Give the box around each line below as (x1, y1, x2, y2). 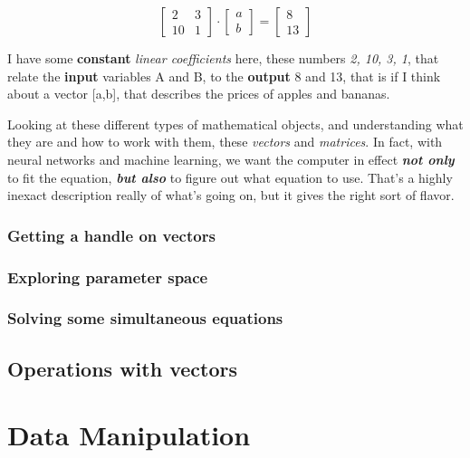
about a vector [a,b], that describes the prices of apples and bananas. (7, 84, 390, 103)
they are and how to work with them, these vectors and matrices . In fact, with (7, 132, 443, 151)
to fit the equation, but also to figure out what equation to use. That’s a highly (7, 167, 453, 186)
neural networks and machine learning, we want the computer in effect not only (7, 149, 455, 168)
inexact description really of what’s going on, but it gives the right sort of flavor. (7, 186, 455, 205)
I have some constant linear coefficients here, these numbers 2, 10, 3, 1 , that (7, 49, 439, 67)
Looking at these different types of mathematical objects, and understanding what (7, 114, 464, 133)
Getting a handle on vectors (7, 224, 216, 246)
